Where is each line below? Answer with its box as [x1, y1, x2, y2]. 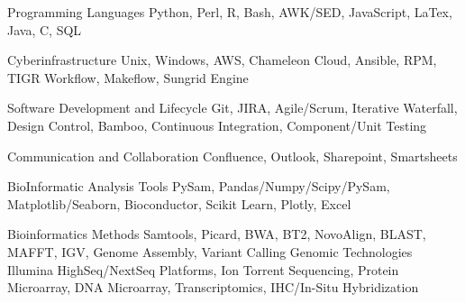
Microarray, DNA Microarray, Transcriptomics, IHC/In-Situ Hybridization [7, 278, 419, 297]
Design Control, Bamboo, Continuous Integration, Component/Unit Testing [7, 115, 427, 134]
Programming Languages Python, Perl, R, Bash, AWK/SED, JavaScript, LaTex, [7, 3, 452, 21]
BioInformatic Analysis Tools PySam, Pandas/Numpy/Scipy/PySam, [7, 177, 390, 196]
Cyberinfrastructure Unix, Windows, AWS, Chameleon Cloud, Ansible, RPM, [7, 50, 437, 69]
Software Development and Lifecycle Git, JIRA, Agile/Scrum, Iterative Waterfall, [7, 98, 458, 117]
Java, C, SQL [7, 20, 82, 39]
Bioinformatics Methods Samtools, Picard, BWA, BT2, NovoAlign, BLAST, [7, 225, 426, 243]
